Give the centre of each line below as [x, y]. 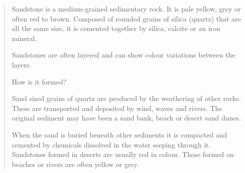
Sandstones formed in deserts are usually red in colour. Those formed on [123, 154]
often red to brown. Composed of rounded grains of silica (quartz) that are [126, 18]
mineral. [24, 38]
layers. [21, 64]
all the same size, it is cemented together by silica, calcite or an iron [116, 28]
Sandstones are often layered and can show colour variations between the [123, 55]
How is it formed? [39, 81]
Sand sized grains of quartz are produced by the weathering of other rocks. [126, 98]
